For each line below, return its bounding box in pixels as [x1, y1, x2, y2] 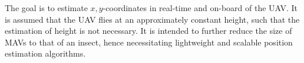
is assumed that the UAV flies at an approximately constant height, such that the [5, 13, 300, 25]
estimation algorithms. [5, 47, 86, 60]
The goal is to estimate [5, 2, 88, 13]
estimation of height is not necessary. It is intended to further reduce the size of [5, 24, 292, 37]
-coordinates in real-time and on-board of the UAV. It [103, 2, 298, 13]
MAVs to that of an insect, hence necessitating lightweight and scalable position [5, 36, 293, 48]
